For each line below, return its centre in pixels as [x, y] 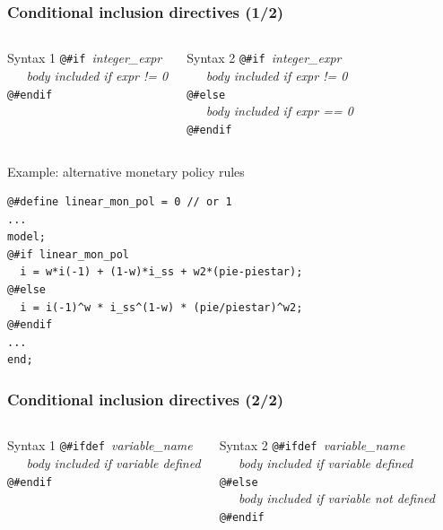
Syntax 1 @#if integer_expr [85, 58]
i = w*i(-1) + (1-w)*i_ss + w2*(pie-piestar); [161, 272]
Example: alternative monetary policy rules [126, 171]
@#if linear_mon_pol [69, 254]
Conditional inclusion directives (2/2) [146, 399]
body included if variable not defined [337, 498]
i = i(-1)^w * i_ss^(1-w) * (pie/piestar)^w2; [161, 307]
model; [26, 237]
